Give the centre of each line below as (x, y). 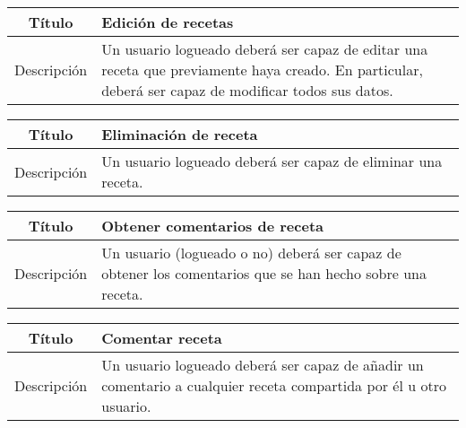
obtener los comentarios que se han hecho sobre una (264, 273)
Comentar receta (162, 338)
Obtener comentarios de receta (212, 226)
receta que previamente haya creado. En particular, (262, 70)
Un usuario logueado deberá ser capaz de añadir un (263, 365)
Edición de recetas (168, 22)
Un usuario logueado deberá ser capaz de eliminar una (272, 161)
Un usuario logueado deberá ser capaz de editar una (265, 49)
